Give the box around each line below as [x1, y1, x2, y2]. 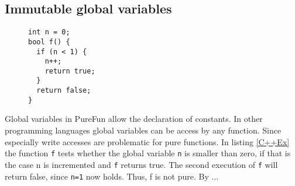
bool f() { [28, 37, 70, 46]
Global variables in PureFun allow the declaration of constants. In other [5, 113, 263, 125]
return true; [44, 66, 95, 75]
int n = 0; [28, 28, 70, 37]
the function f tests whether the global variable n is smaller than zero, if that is [5, 147, 291, 159]
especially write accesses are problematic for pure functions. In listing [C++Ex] [5, 135, 290, 148]
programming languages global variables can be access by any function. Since [5, 124, 282, 136]
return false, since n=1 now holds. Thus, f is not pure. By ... [5, 170, 219, 182]
